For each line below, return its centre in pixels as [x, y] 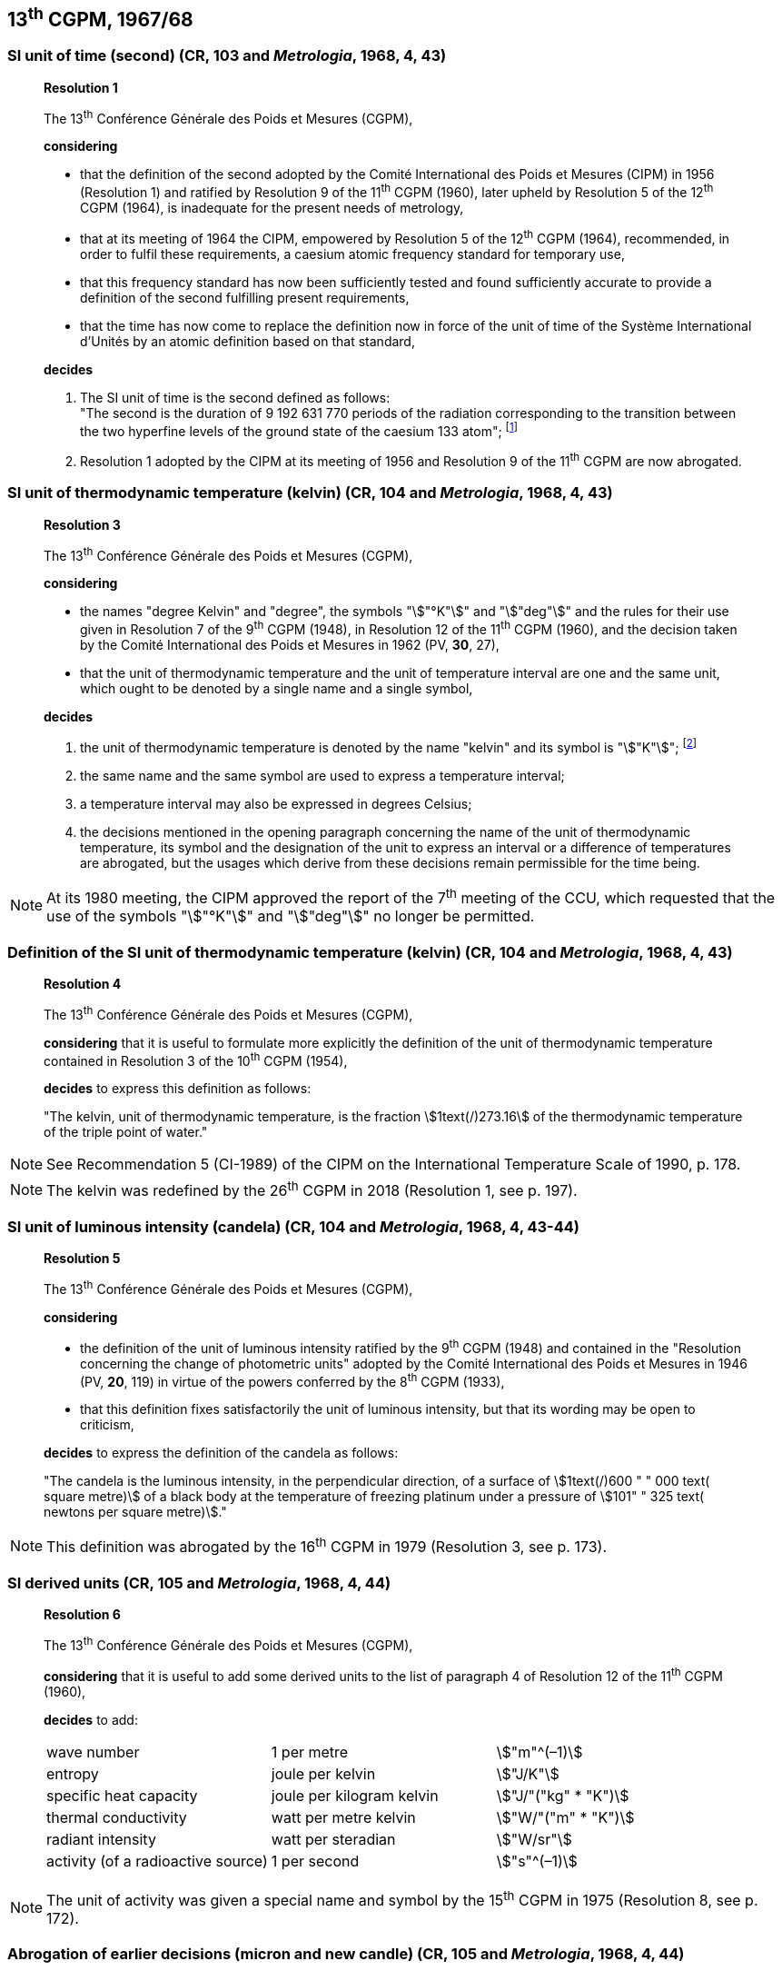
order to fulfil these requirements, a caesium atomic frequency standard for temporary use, [352, 254]
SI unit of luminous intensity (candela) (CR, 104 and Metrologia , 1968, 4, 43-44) [294, 1226]
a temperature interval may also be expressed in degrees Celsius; [276, 803]
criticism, [107, 1425]
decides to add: [91, 1719]
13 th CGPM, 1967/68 [100, 17]
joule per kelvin [323, 1773]
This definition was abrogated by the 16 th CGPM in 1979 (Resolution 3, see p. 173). [327, 1546]
